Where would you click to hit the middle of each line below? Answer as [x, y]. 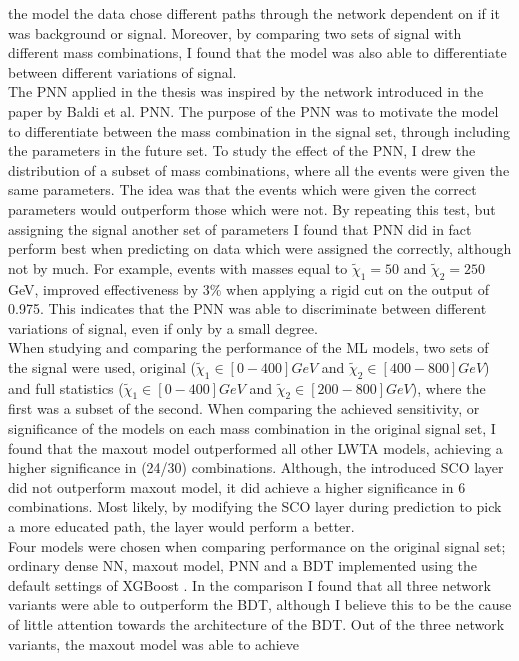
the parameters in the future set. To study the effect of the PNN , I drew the [242, 150]
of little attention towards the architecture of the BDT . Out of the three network [256, 624]
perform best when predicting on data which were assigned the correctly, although [260, 248]
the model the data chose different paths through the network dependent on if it [254, 13]
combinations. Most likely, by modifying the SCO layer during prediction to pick [255, 506]
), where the [448, 387]
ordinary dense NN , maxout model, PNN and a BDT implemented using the [243, 565]
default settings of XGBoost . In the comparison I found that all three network [249, 584]
